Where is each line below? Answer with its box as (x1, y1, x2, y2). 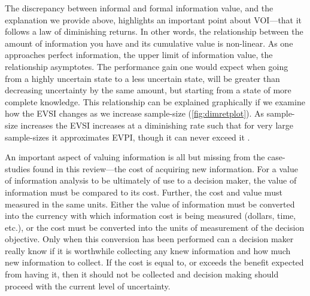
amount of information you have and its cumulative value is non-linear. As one (5, 36, 293, 49)
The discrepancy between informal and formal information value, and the (5, 2, 273, 14)
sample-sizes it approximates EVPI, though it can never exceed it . (5, 130, 250, 143)
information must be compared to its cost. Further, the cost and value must (5, 185, 282, 198)
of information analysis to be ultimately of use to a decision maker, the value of (5, 174, 297, 187)
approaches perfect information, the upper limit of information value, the (5, 48, 273, 61)
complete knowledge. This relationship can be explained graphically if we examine (5, 95, 305, 108)
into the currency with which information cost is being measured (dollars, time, (5, 209, 296, 222)
